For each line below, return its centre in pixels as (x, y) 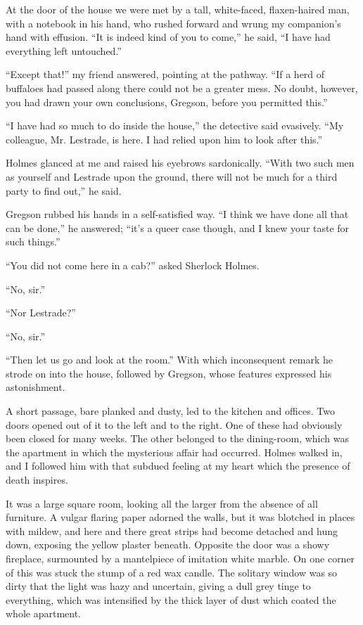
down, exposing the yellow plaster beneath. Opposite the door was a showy (168, 545)
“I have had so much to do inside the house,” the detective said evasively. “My (175, 125)
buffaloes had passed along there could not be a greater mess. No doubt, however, (182, 88)
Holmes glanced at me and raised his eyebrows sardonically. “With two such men (180, 163)
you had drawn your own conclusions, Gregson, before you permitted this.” (167, 102)
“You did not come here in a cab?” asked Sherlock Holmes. (133, 265)
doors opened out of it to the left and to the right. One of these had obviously (174, 424)
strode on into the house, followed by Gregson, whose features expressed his (169, 373)
